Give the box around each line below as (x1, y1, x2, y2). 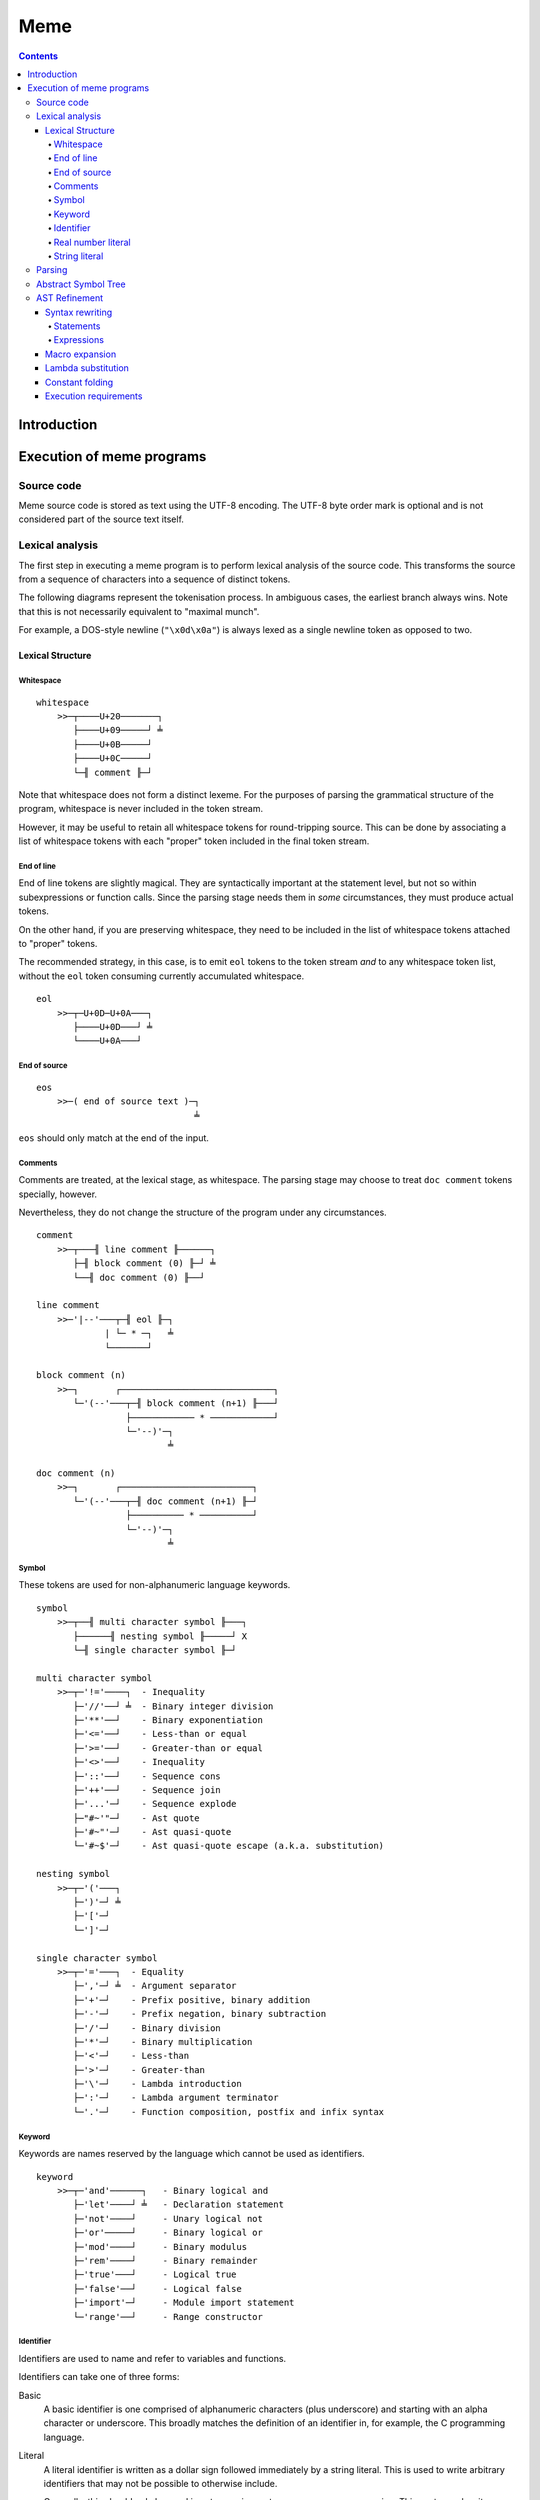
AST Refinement (36, 292, 104, 304)
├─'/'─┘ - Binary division (73, 2022, 222, 2034)
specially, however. (18, 1188, 98, 1200)
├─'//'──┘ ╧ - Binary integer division (73, 1700, 274, 1712)
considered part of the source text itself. (18, 513, 185, 525)
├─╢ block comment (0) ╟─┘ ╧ (73, 1258, 216, 1269)
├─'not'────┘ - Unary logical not (73, 2213, 264, 2224)
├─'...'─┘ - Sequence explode (73, 1798, 237, 1810)
